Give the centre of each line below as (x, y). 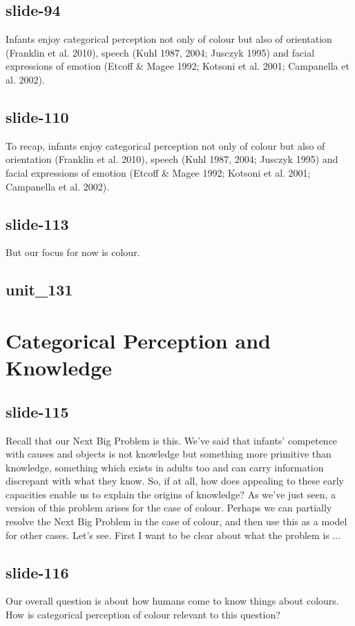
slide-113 (37, 223)
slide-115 (37, 411)
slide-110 (37, 116)
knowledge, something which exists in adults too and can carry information (165, 467)
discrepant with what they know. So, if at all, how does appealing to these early (175, 481)
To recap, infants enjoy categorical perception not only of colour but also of (165, 145)
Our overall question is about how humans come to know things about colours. (172, 601)
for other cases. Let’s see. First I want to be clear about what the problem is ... (173, 535)
